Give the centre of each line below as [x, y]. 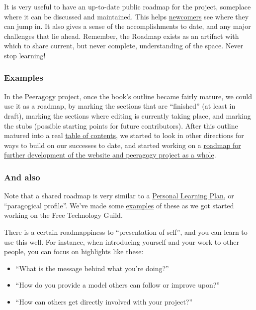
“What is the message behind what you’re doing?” [92, 268]
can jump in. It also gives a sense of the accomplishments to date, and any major [128, 26]
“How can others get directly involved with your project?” [104, 301]
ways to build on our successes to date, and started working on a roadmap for [123, 145]
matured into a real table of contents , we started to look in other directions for [124, 135]
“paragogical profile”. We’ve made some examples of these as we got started [119, 205]
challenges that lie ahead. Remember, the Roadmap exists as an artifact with [122, 36]
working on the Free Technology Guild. [63, 215]
